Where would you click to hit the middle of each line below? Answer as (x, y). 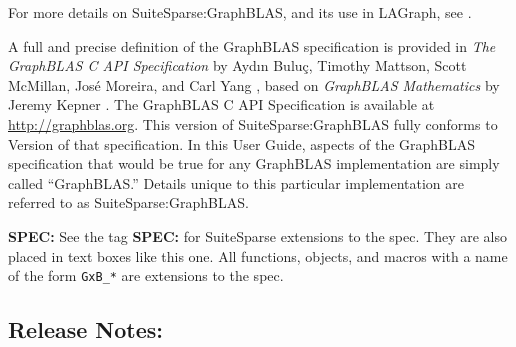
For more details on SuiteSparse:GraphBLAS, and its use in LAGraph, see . (240, 12)
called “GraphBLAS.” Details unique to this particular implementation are (236, 182)
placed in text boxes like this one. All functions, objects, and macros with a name (258, 255)
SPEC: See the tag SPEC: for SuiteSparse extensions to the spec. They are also (257, 235)
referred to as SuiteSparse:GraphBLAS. (128, 202)
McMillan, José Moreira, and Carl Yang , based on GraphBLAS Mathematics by (254, 84)
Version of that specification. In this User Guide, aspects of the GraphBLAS (242, 143)
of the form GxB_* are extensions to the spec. (146, 275)
